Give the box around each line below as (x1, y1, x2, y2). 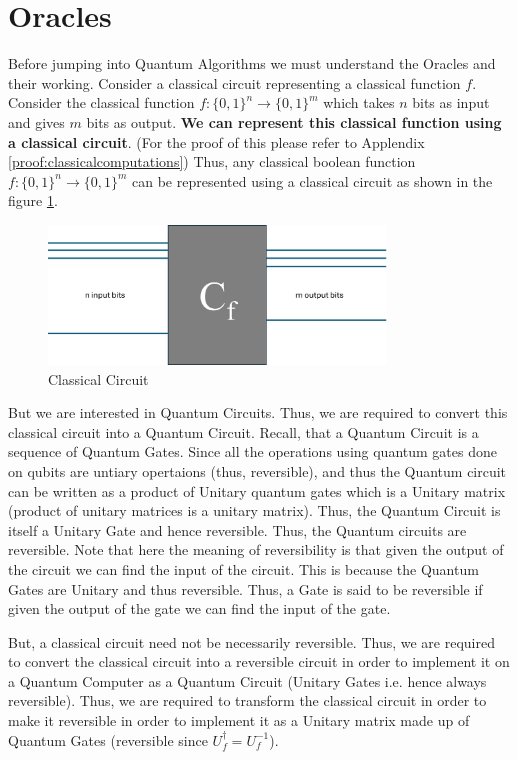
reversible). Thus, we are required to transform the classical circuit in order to (8, 690, 487, 711)
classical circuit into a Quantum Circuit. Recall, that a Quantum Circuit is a (8, 421, 479, 442)
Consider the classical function (8, 92, 195, 113)
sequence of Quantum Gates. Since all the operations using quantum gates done (8, 441, 497, 462)
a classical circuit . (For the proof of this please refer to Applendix (8, 131, 425, 152)
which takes (323, 92, 395, 113)
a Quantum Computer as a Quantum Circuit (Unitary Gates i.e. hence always (8, 670, 487, 691)
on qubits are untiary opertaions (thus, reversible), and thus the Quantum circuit (8, 460, 507, 481)
